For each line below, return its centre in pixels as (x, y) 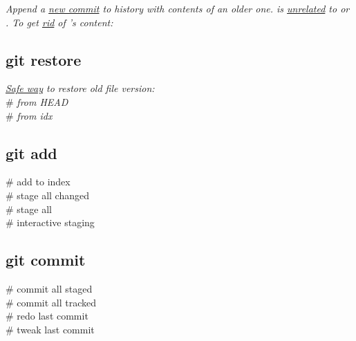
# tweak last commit (50, 329)
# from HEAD (37, 101)
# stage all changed (48, 195)
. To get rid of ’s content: (59, 22)
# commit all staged (49, 288)
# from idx (29, 115)
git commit (46, 260)
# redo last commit (47, 316)
